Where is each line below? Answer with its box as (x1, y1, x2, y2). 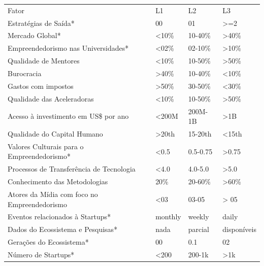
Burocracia (8, 68, 42, 78)
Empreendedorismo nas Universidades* (8, 43, 129, 53)
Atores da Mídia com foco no (8, 188, 98, 199)
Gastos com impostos (8, 80, 74, 91)
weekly (188, 211, 209, 222)
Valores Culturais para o (8, 141, 84, 151)
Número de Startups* (8, 249, 75, 259)
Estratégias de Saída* (8, 17, 75, 28)
